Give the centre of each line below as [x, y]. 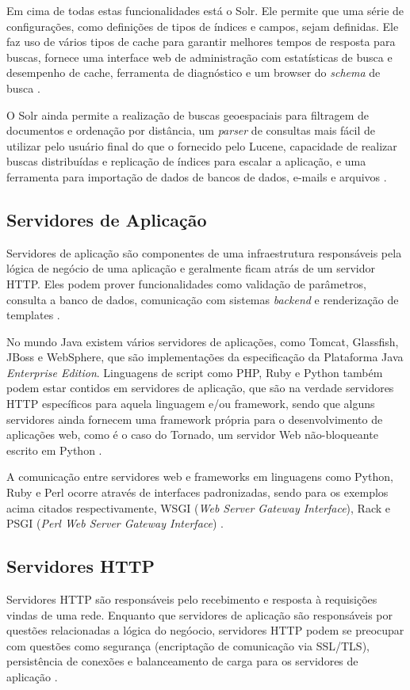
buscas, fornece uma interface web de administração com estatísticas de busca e [199, 57]
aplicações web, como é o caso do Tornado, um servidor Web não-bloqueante [192, 435]
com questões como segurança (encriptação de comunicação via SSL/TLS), [188, 645]
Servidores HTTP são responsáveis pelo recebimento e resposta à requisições [192, 599]
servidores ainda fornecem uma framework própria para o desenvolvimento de [195, 419]
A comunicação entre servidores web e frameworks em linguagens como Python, [200, 477]
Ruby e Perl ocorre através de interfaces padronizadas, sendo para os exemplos [197, 492]
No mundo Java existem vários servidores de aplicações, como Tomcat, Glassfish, [203, 341]
